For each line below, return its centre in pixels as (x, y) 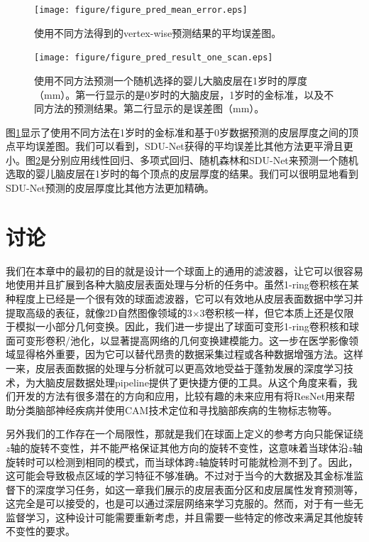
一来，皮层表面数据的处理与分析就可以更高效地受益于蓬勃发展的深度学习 (175, 368)
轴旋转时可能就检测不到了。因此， (279, 461)
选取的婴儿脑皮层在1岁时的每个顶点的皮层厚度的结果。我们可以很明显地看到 (182, 174)
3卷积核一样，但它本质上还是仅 (272, 312)
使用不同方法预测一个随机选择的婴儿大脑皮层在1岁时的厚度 (171, 80)
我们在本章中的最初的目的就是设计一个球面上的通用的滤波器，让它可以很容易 (184, 270)
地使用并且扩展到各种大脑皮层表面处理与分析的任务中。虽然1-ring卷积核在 (177, 284)
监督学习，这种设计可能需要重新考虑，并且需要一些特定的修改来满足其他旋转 (184, 517)
